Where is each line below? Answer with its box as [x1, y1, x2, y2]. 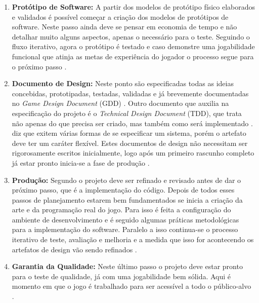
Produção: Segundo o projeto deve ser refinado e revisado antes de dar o [12, 174, 241, 185]
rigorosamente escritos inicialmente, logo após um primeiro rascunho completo [12, 147, 254, 158]
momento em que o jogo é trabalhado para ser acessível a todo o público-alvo [12, 281, 251, 291]
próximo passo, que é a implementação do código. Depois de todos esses [12, 184, 235, 195]
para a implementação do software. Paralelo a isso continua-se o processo [12, 224, 238, 235]
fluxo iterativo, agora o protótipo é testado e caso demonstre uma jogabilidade [12, 41, 255, 52]
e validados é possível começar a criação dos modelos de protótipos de [12, 11, 229, 22]
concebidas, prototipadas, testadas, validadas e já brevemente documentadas [12, 88, 249, 98]
